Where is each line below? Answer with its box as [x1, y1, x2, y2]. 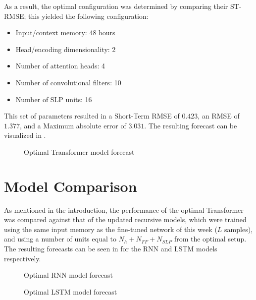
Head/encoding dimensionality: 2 [15, 44, 116, 54]
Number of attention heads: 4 [15, 60, 105, 71]
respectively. [4, 253, 41, 263]
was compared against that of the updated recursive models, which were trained [4, 214, 247, 225]
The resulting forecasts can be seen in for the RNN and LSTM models [4, 243, 217, 254]
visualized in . [4, 130, 46, 140]
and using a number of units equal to [4, 234, 116, 244]
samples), [224, 224, 253, 234]
